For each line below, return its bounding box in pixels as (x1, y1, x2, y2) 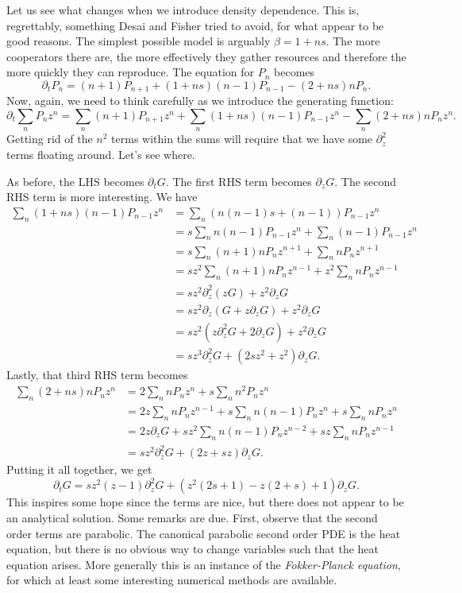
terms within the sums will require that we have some (111, 130, 373, 147)
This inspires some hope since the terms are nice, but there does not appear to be (6, 494, 404, 510)
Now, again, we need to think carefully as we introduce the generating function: (6, 92, 394, 109)
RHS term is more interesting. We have (6, 188, 198, 205)
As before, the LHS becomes (6, 172, 144, 189)
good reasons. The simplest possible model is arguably (6, 33, 271, 49)
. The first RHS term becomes (165, 172, 312, 189)
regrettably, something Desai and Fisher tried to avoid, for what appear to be (6, 17, 384, 33)
